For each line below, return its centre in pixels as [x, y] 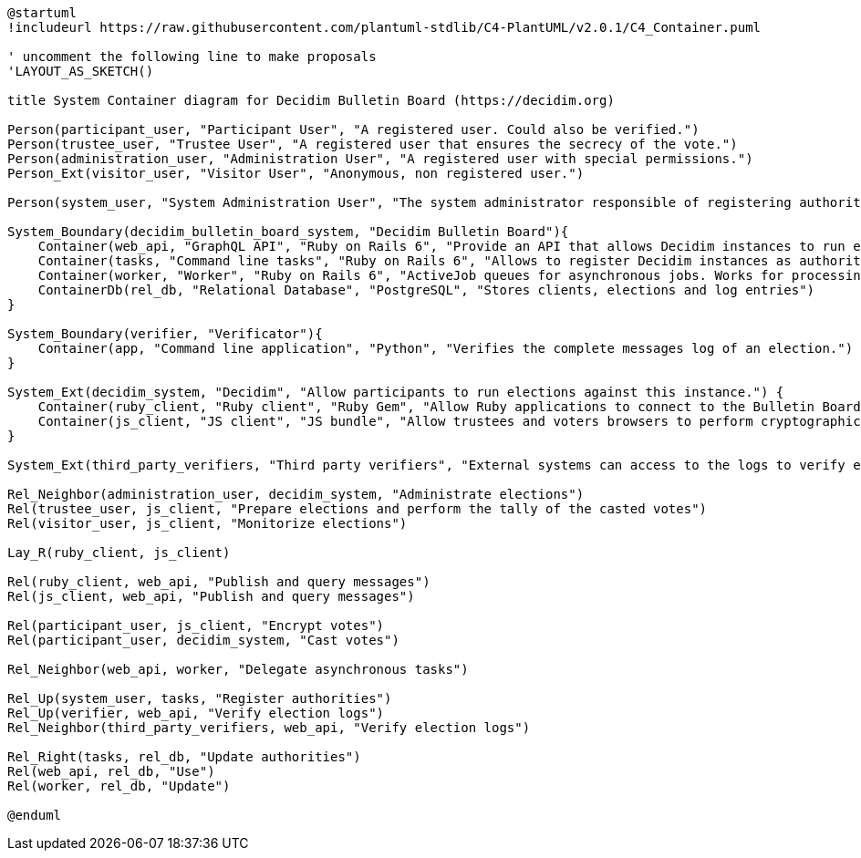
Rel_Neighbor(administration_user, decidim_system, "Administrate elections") [296, 494]
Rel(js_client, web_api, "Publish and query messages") [211, 596]
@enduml [35, 815]
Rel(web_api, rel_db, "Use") [111, 771]
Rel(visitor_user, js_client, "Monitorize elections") [207, 523]
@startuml [42, 13]
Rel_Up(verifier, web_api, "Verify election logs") [196, 713]
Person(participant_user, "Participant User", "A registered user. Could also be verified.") [353, 129]
